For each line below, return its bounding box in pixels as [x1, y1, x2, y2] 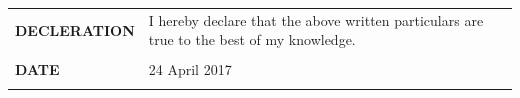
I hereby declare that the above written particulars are [148, 9, 484, 30]
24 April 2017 [148, 59, 232, 80]
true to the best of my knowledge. [148, 29, 356, 50]
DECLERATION [15, 19, 135, 40]
